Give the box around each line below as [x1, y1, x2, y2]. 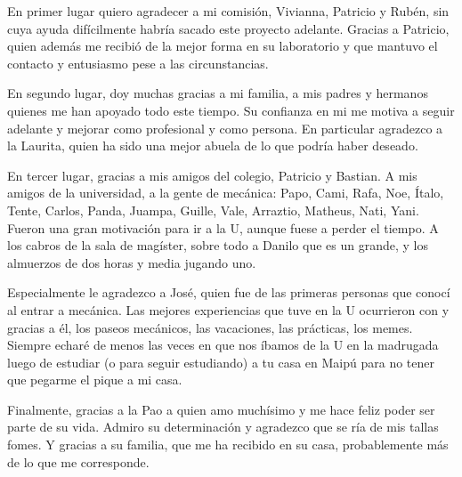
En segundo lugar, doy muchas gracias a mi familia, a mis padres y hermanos [7, 84, 428, 102]
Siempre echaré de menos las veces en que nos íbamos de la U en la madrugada [7, 336, 439, 354]
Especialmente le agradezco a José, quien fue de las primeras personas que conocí [7, 283, 450, 302]
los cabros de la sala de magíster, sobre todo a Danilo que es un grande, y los [7, 236, 428, 255]
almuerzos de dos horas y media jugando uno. [7, 253, 256, 271]
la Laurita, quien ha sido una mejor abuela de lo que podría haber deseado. [7, 136, 418, 155]
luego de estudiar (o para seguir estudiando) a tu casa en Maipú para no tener [7, 352, 435, 371]
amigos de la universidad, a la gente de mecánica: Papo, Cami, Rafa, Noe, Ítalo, [7, 183, 444, 202]
